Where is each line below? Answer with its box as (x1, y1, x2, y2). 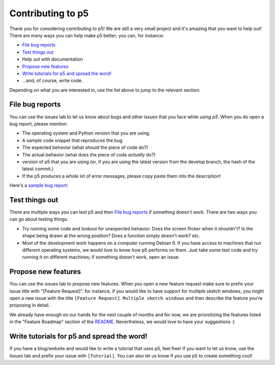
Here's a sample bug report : (9, 182, 69, 189)
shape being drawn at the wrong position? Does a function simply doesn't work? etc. (22, 232, 200, 239)
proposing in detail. (9, 302, 50, 308)
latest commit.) (22, 166, 53, 172)
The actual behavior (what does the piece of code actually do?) (22, 151, 156, 158)
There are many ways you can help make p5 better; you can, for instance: (9, 32, 164, 38)
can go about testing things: (9, 216, 69, 222)
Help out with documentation (22, 56, 84, 62)
